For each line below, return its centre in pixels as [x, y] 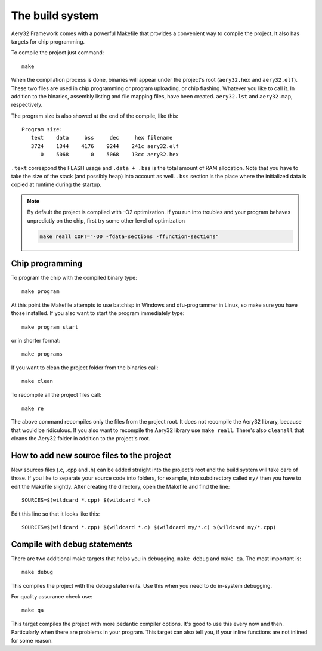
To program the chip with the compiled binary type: [74, 278]
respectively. [27, 105]
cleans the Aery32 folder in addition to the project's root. [81, 439]
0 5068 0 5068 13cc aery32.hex [109, 155]
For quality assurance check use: [52, 597]
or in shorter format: [36, 341]
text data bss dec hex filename [102, 138]
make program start [50, 327]
